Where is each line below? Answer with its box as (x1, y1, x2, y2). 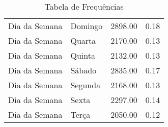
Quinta (70, 49, 95, 61)
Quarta (70, 35, 96, 46)
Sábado (70, 64, 97, 76)
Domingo (70, 20, 103, 32)
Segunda (70, 79, 101, 91)
